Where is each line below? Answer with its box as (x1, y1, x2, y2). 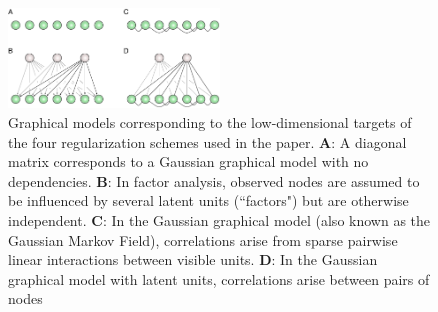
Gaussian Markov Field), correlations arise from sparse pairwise (8, 229, 398, 250)
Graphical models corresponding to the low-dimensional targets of (8, 111, 412, 132)
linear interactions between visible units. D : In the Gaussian (8, 249, 378, 270)
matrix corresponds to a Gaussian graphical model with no (8, 151, 369, 172)
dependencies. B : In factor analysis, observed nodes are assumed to (8, 170, 420, 191)
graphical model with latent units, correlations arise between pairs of (8, 268, 430, 289)
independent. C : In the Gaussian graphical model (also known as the (8, 209, 430, 230)
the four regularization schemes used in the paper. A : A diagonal (8, 131, 407, 152)
